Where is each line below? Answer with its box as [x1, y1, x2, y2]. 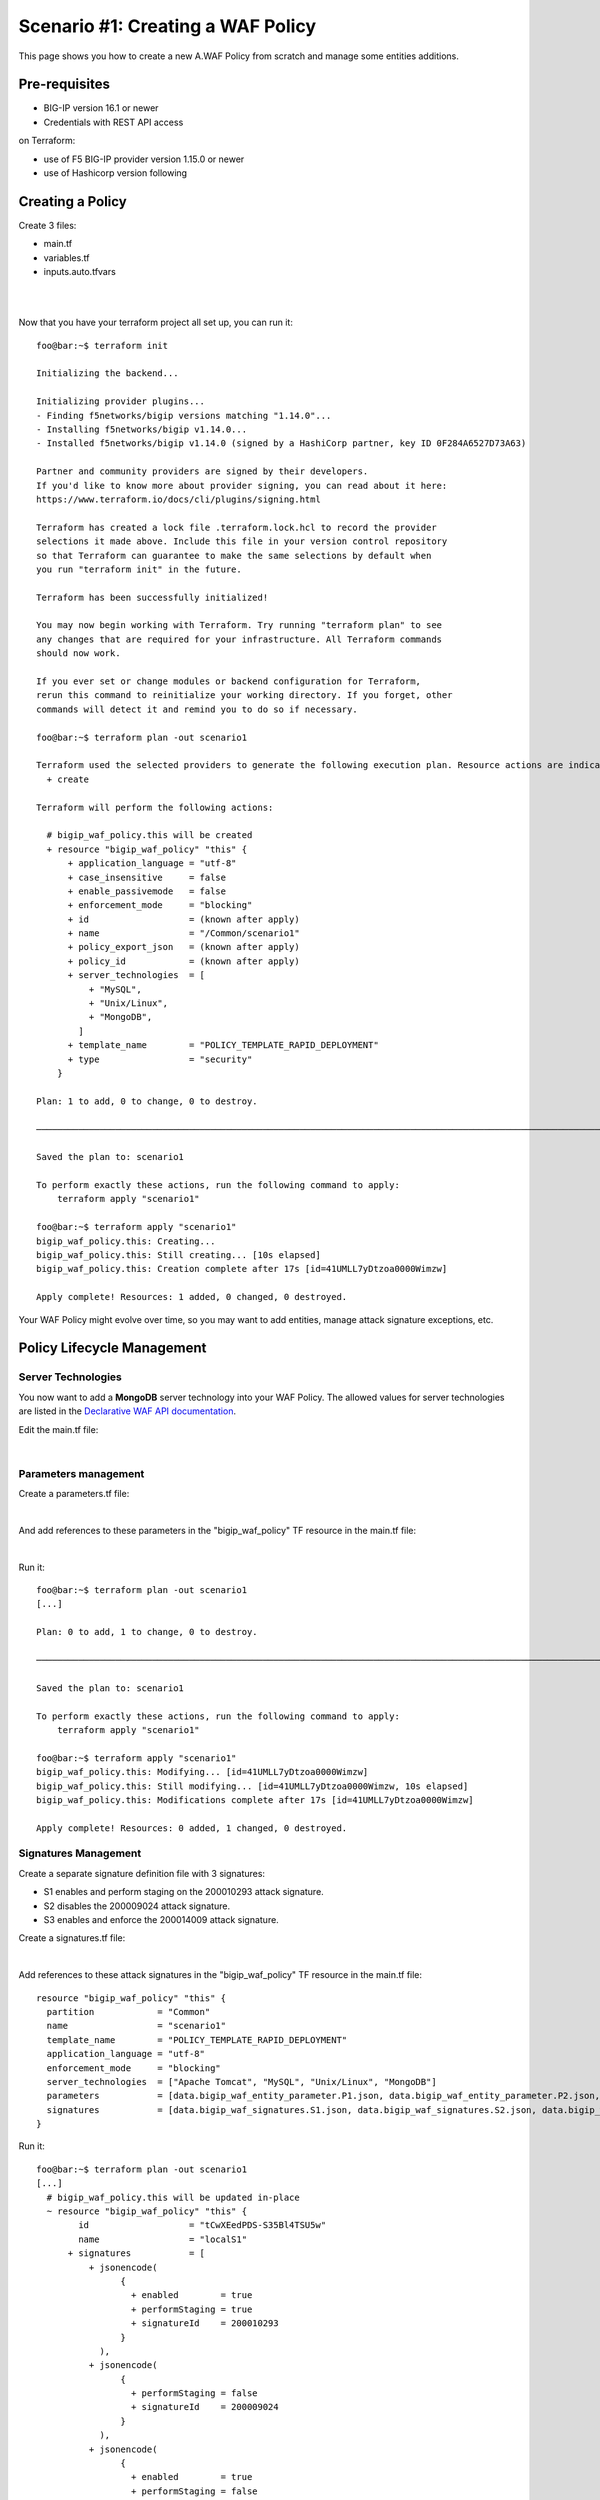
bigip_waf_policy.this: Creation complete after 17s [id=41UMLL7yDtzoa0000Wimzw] [36, 1263, 448, 1275]
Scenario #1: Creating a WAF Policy [18, 15, 317, 37]
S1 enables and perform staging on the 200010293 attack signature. [43, 1886, 324, 1898]
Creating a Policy [18, 193, 127, 210]
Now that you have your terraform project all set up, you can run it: [18, 316, 294, 329]
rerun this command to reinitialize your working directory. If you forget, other [36, 690, 453, 701]
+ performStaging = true [130, 2303, 253, 2315]
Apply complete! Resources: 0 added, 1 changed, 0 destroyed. [36, 1822, 348, 1834]
